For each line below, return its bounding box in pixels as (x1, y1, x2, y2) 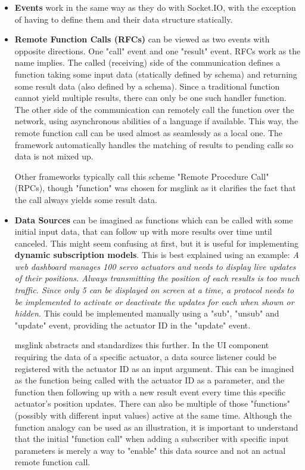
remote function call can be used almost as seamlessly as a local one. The (14, 126, 283, 139)
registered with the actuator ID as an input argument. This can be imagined (14, 362, 294, 374)
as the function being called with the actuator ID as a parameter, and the (14, 374, 285, 386)
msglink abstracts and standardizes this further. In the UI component (14, 339, 269, 351)
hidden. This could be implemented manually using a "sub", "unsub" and (14, 307, 279, 320)
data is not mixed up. (14, 150, 94, 162)
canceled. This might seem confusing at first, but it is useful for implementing (14, 236, 298, 249)
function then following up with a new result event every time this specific (14, 385, 286, 398)
